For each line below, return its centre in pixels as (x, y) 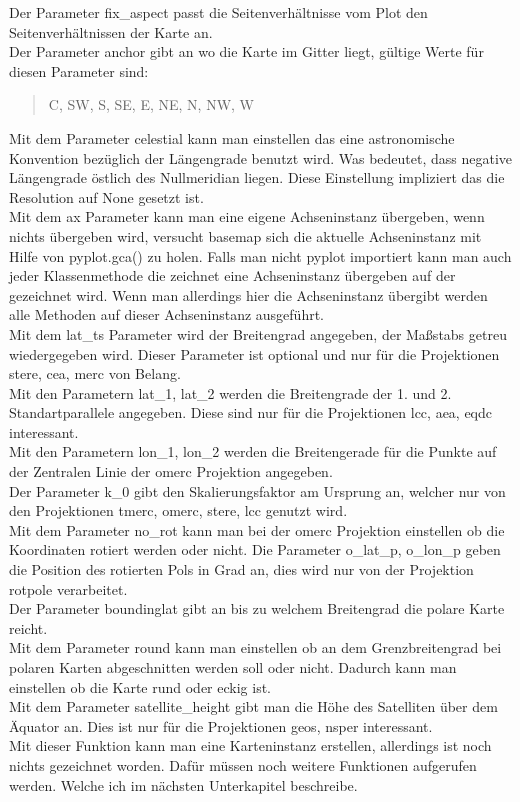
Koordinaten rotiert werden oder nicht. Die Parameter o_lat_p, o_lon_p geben (255, 549)
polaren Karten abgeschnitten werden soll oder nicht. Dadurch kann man (233, 667)
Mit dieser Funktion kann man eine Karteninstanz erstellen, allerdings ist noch (250, 745)
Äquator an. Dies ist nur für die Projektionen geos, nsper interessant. (221, 725)
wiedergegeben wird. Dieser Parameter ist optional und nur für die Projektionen (254, 353)
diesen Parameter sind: (79, 70)
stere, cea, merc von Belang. (95, 373)
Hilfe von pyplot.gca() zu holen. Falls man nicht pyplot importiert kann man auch (260, 255)
